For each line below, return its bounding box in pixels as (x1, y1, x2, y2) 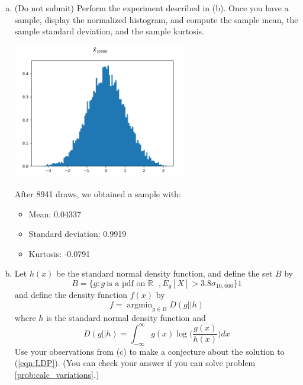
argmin (127, 300, 153, 309)
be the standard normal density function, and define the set (56, 267, 273, 280)
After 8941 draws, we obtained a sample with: (14, 187, 181, 200)
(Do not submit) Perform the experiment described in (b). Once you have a (14, 2, 289, 14)
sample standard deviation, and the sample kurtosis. (14, 25, 204, 37)
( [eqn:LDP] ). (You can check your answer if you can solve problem (14, 357, 256, 369)
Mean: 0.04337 (28, 207, 81, 220)
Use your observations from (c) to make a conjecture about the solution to (14, 345, 285, 357)
